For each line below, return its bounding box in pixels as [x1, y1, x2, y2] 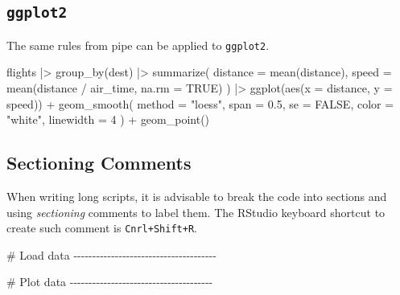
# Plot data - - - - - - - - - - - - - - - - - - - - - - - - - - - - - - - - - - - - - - [6, 273, 213, 290]
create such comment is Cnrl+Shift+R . [6, 219, 197, 236]
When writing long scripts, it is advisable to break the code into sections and [6, 188, 387, 205]
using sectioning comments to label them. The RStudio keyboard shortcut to [6, 203, 386, 220]
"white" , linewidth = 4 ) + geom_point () [6, 111, 210, 128]
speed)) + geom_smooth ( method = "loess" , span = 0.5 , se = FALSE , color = [6, 95, 394, 112]
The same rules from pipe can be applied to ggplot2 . [6, 36, 270, 53]
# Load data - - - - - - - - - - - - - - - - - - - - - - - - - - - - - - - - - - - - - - [6, 246, 216, 263]
